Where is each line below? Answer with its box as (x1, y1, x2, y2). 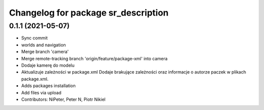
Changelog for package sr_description (9, 7, 169, 18)
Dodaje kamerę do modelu (21, 62, 75, 68)
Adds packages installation (21, 83, 76, 89)
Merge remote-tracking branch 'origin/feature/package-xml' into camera (21, 55, 168, 61)
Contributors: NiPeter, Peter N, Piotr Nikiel (21, 96, 106, 102)
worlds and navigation (21, 42, 66, 48)
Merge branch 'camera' (21, 49, 69, 55)
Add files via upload (21, 90, 62, 95)
